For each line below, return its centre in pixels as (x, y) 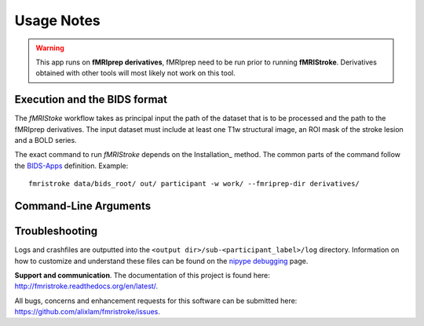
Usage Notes (58, 20)
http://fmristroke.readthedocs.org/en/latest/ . (86, 286)
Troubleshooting (56, 231)
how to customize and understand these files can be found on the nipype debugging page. (161, 261)
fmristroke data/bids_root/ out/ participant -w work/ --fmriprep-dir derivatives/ (194, 184)
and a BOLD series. (46, 141)
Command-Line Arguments (83, 206)
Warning (50, 48)
